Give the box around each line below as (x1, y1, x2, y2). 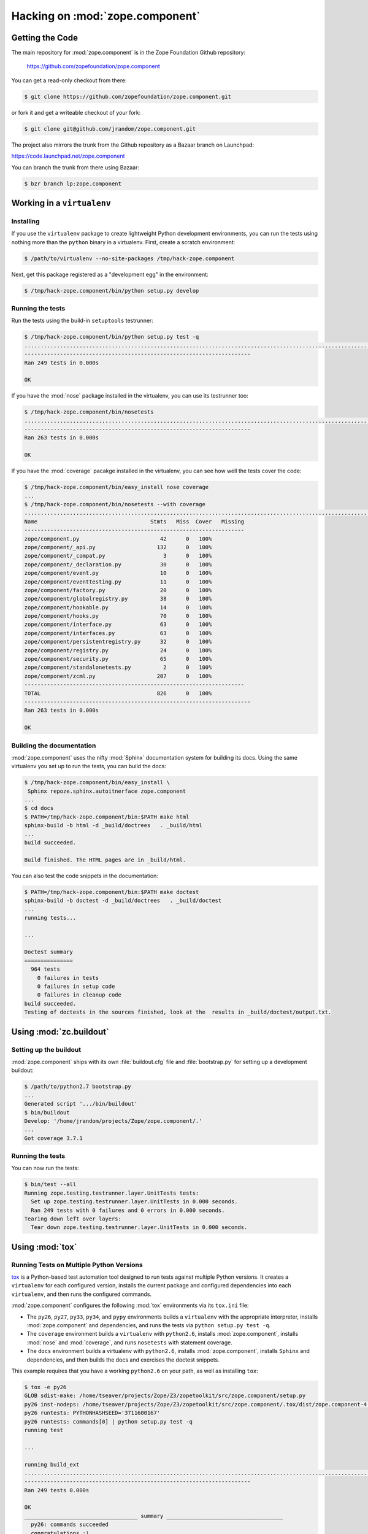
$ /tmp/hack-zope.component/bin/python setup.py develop (24, 287, 199, 294)
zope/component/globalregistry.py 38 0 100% (24, 595, 212, 603)
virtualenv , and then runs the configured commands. (11, 1290, 152, 1298)
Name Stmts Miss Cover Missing (24, 518, 245, 525)
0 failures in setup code (37, 983, 115, 990)
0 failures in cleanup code (37, 992, 122, 998)
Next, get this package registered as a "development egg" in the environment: (11, 271, 209, 278)
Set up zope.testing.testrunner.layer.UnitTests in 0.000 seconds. (31, 1198, 238, 1205)
